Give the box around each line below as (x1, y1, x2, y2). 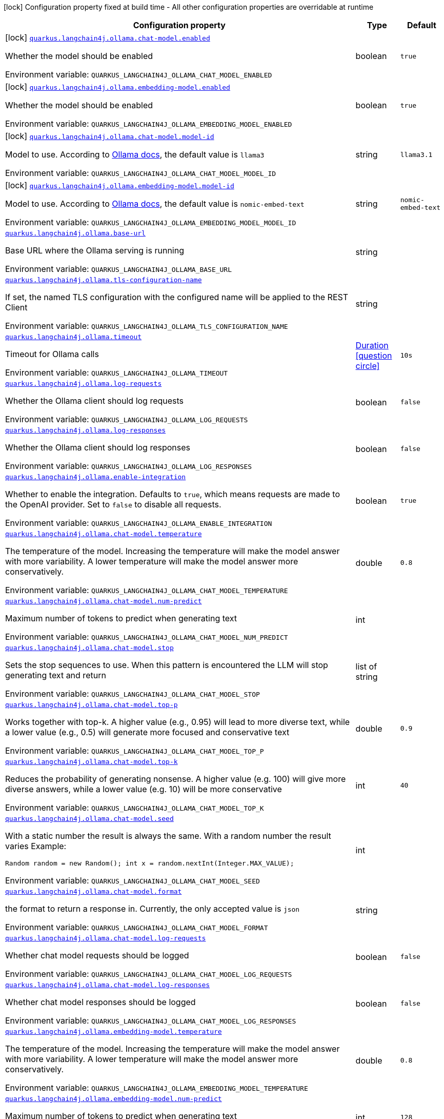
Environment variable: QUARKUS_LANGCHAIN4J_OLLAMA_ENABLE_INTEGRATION (5, 518, 272, 528)
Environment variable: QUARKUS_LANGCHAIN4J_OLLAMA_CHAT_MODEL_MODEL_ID (5, 168, 276, 178)
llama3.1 (400, 150, 433, 159)
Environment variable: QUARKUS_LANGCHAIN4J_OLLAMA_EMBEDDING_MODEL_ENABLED (5, 119, 292, 129)
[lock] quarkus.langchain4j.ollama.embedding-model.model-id (5, 180, 234, 190)
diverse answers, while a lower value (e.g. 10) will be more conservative (5, 784, 282, 794)
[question (355, 350, 392, 361)
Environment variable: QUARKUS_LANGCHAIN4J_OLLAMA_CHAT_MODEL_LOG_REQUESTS (5, 969, 292, 979)
